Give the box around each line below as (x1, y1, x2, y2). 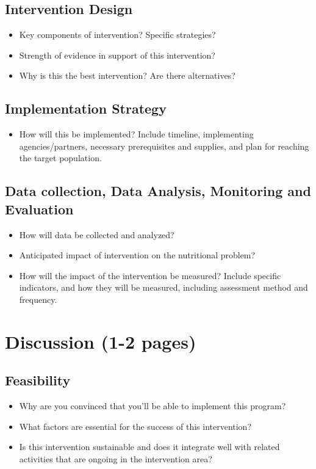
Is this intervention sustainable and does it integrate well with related (19, 440, 280, 453)
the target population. (19, 151, 102, 164)
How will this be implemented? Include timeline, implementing (19, 128, 254, 140)
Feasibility (5, 371, 71, 390)
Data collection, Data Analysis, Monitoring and (5, 181, 311, 200)
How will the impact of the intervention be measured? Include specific (19, 269, 281, 282)
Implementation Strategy (5, 99, 167, 118)
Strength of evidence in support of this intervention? (19, 48, 215, 61)
